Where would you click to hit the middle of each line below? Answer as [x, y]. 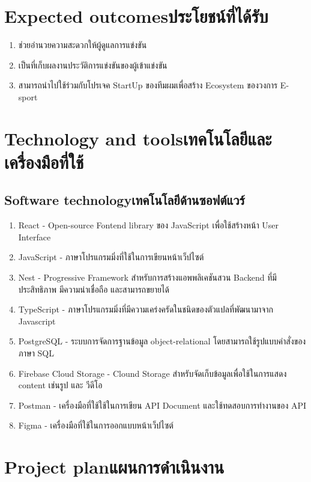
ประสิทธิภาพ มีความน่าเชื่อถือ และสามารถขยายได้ [94, 289]
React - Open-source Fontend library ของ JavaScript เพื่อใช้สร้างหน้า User [149, 225]
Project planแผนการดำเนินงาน [114, 467]
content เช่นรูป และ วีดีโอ [60, 385]
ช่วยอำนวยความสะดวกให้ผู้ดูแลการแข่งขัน [83, 45]
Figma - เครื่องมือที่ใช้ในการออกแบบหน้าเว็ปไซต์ [96, 425]
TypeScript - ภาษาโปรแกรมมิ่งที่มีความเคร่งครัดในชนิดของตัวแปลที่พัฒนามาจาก [146, 309]
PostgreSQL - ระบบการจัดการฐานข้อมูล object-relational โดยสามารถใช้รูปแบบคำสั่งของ [162, 341]
